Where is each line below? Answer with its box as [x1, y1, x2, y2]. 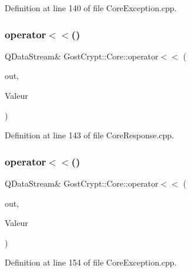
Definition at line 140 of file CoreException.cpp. [5, 2, 177, 14]
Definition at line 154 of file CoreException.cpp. [5, 256, 177, 268]
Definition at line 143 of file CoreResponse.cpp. [5, 129, 174, 141]
